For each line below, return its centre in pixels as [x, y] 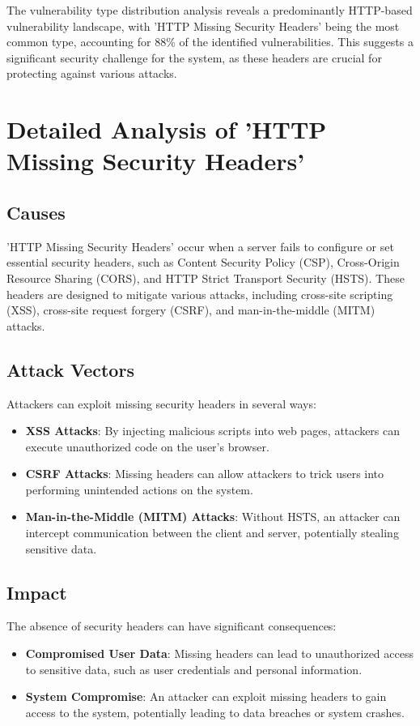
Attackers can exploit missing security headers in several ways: [161, 403]
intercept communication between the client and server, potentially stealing [212, 533]
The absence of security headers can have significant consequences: [172, 626]
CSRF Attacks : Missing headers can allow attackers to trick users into [205, 474]
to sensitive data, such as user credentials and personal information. [194, 669]
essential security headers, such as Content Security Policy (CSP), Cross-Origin [203, 262]
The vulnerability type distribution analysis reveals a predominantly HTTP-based [210, 10]
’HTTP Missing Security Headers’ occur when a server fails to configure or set [200, 246]
